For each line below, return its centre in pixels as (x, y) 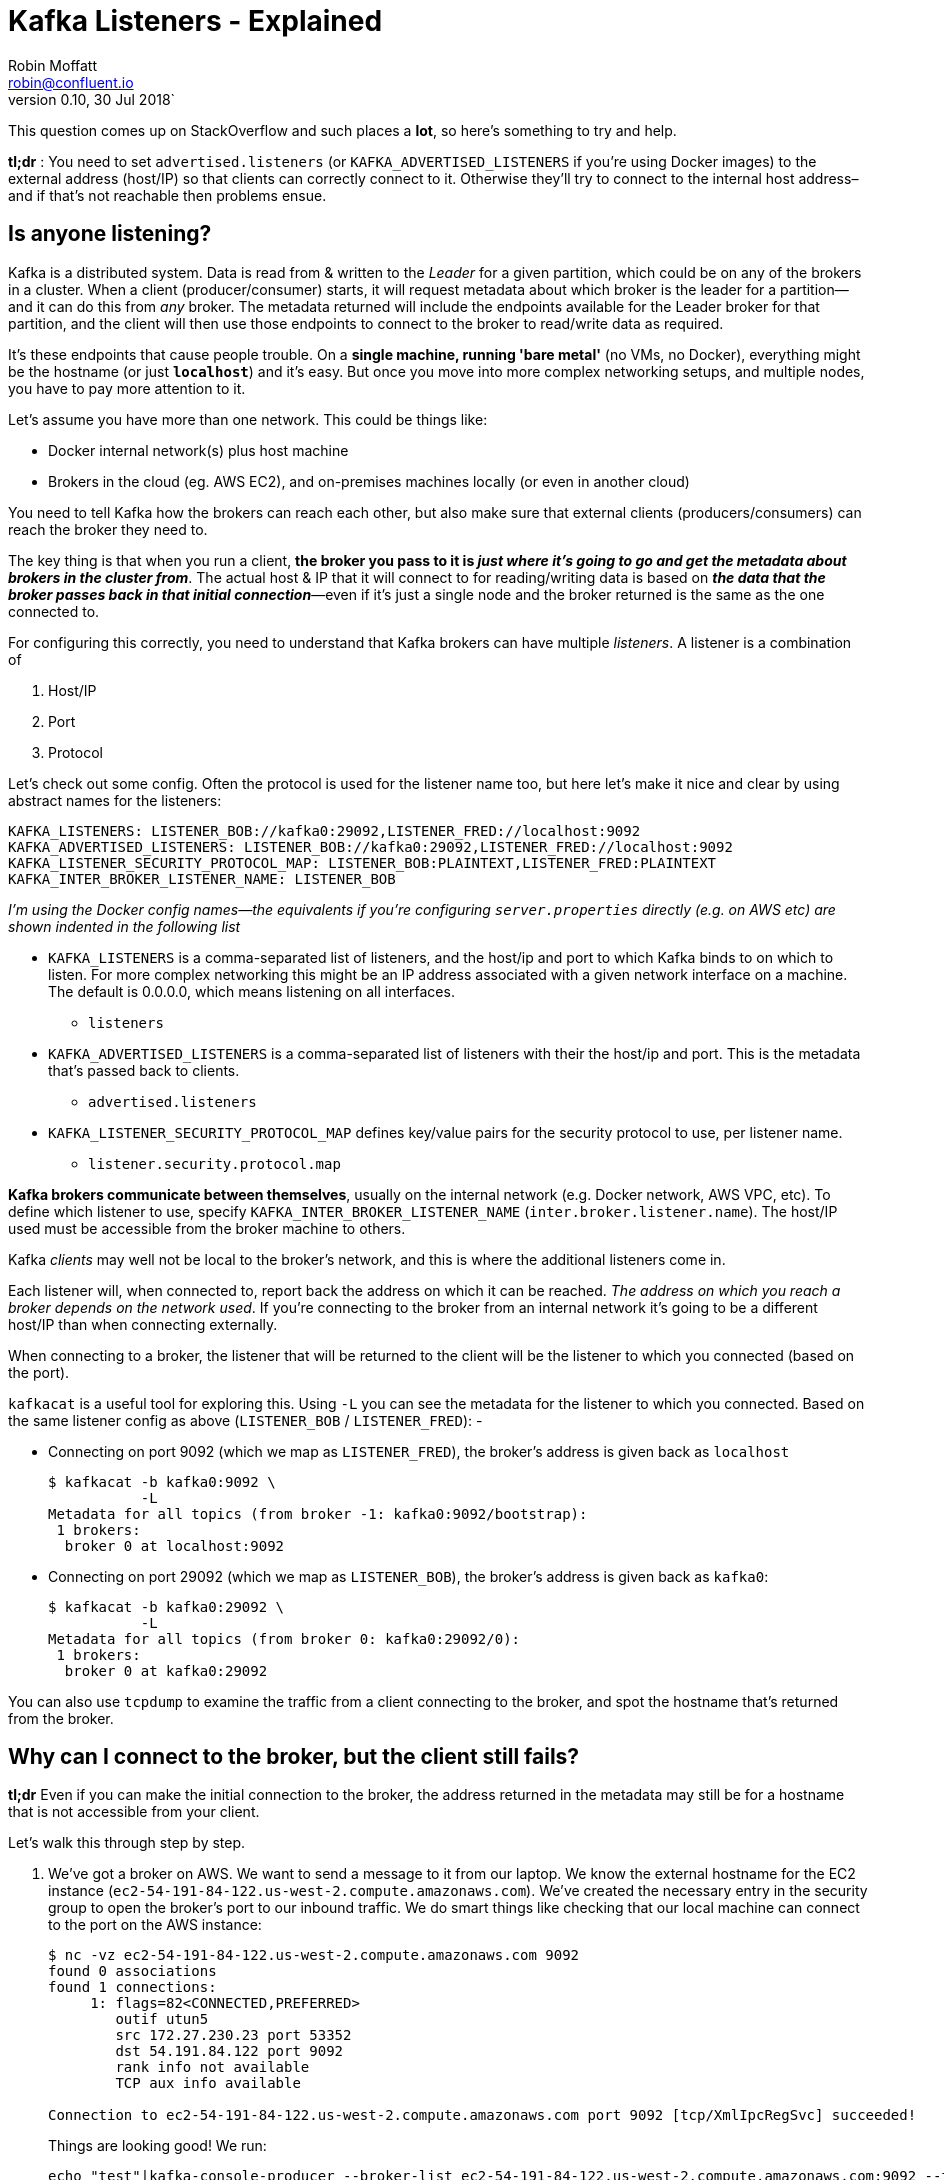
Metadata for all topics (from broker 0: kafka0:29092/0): (284, 1638)
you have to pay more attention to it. (127, 388)
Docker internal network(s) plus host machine (198, 450)
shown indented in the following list (124, 926)
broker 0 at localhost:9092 (174, 1545)
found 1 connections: (132, 1987)
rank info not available (212, 2067)
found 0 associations (132, 1971)
